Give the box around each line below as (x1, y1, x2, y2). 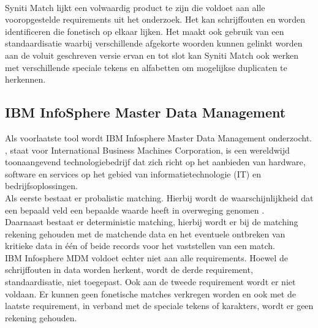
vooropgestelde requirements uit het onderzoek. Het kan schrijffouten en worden (5, 13, 306, 26)
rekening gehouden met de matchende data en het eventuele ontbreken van (5, 227, 286, 240)
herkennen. (5, 73, 46, 86)
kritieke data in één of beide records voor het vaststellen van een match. (5, 239, 275, 252)
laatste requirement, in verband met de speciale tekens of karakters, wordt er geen (5, 299, 314, 312)
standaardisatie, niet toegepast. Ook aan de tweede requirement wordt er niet (5, 275, 296, 288)
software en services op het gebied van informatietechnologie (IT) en (5, 167, 261, 180)
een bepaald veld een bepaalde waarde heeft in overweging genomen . (5, 203, 265, 216)
